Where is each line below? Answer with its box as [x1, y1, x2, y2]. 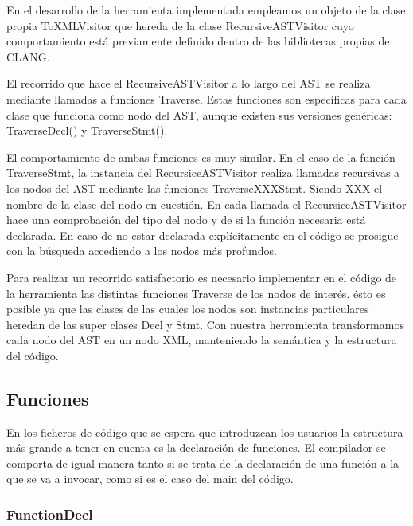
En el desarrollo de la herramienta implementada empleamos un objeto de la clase [6, 2, 406, 18]
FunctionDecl [6, 504, 93, 524]
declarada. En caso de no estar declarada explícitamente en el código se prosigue [6, 226, 399, 243]
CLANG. [6, 48, 50, 65]
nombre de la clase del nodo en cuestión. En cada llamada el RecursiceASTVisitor [6, 195, 407, 212]
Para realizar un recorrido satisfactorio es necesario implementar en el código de [6, 269, 397, 285]
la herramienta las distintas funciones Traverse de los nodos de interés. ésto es [6, 285, 386, 301]
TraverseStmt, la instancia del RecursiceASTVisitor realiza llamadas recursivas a [6, 164, 400, 181]
